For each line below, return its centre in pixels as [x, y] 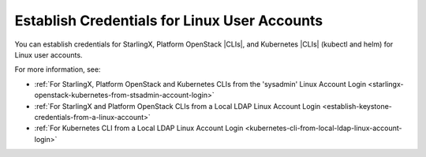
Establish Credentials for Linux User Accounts [169, 21]
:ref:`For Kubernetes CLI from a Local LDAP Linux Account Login [139, 128]
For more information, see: [58, 69]
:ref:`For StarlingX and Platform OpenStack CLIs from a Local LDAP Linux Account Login [177, 106]
